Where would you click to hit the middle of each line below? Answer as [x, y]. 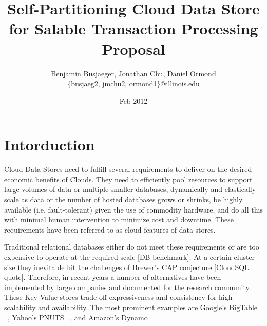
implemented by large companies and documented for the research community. [128, 287]
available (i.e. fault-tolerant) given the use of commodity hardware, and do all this [133, 209]
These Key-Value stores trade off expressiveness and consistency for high [118, 297]
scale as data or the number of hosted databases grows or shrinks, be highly [123, 199]
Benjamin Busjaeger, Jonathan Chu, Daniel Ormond [133, 73]
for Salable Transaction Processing [133, 28]
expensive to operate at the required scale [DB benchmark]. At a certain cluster [130, 256]
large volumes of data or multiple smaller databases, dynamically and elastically [130, 189]
